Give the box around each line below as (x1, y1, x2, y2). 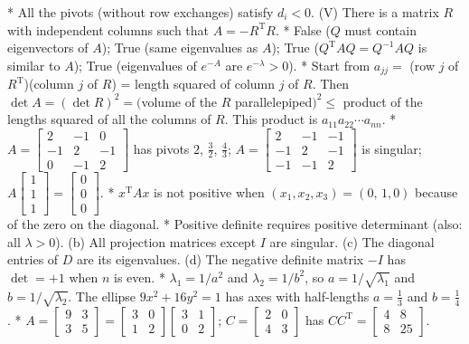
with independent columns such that (7, 20, 210, 39)
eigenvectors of (7, 38, 89, 57)
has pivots (133, 139, 190, 158)
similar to (7, 55, 61, 74)
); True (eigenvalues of (73, 55, 197, 74)
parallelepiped (235, 91, 313, 110)
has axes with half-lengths (225, 286, 370, 305)
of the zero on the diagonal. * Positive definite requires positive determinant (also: (7, 215, 463, 234)
